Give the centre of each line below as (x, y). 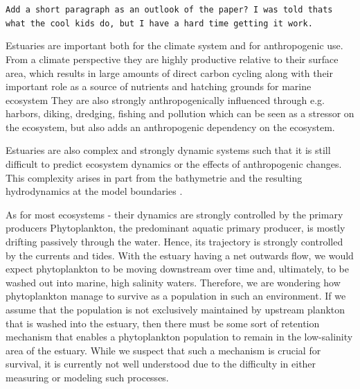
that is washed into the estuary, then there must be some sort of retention (163, 323)
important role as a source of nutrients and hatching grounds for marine (159, 86)
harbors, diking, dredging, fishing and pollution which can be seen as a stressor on (180, 113)
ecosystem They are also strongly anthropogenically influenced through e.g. (165, 100)
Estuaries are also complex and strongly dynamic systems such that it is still (168, 150)
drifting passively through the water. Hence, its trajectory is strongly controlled (174, 242)
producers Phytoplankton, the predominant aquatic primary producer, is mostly (175, 228)
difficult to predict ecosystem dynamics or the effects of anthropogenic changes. (174, 164)
